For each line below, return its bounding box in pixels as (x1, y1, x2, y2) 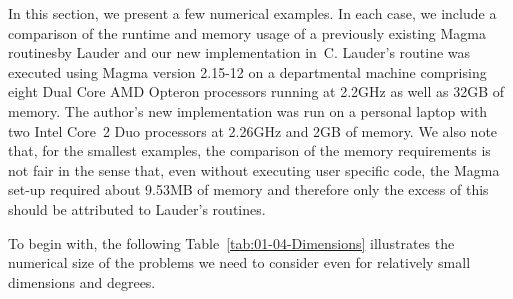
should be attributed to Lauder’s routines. (8, 198, 266, 219)
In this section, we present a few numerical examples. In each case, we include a (8, 3, 497, 23)
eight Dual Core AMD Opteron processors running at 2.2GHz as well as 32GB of (8, 81, 505, 102)
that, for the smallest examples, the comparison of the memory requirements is (8, 140, 491, 161)
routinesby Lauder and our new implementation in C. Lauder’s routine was (8, 42, 471, 63)
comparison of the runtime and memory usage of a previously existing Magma (8, 22, 487, 43)
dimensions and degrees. (8, 271, 156, 292)
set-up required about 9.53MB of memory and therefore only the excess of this (8, 179, 489, 200)
